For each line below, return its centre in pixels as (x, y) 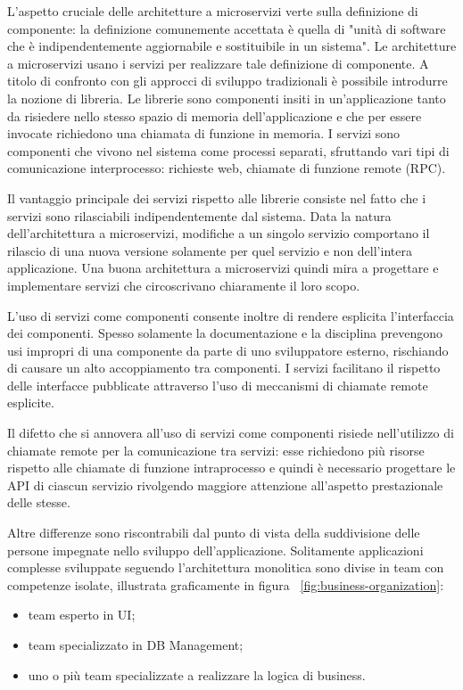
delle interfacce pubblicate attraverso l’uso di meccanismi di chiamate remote (218, 385)
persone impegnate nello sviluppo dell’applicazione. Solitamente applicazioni (215, 550)
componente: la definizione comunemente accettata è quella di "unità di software (227, 28)
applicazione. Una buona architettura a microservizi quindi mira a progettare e (223, 268)
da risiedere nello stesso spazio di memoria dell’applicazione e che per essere (215, 115)
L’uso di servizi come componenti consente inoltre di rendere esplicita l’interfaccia (231, 315)
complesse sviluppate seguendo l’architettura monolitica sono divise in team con (226, 567)
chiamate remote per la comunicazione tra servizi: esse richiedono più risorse (216, 450)
